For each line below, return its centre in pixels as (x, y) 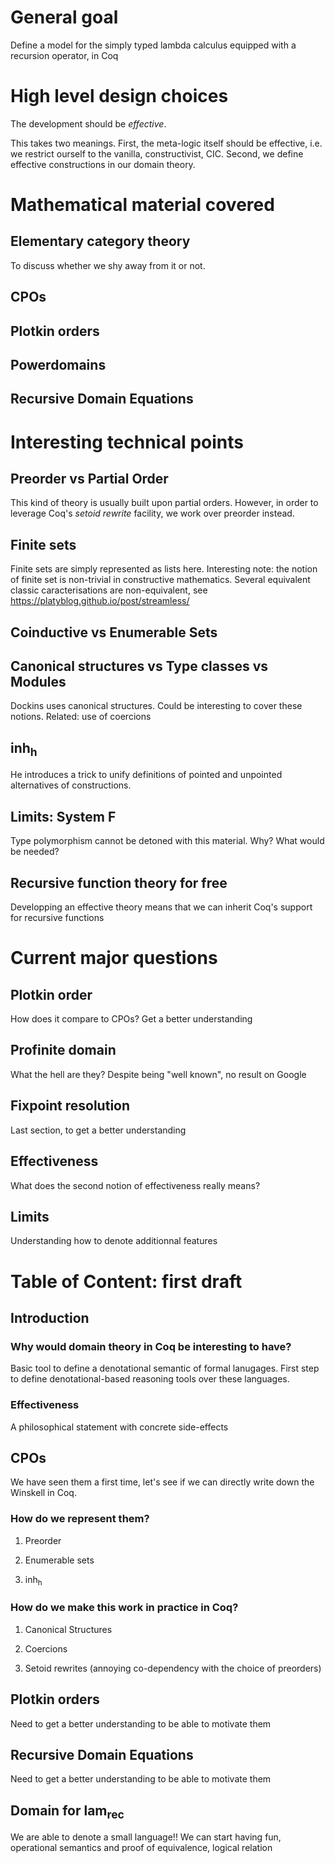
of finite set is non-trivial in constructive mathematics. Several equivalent (160, 580)
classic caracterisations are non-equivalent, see (109, 590)
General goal (64, 17)
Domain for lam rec (67, 1811)
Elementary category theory (100, 241)
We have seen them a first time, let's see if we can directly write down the (162, 1482)
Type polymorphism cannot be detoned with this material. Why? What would (167, 841)
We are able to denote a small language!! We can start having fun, (146, 1837)
